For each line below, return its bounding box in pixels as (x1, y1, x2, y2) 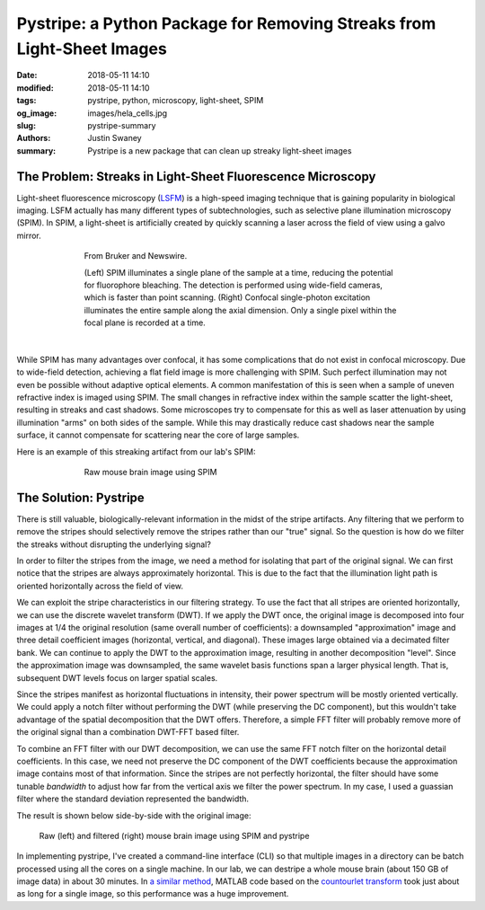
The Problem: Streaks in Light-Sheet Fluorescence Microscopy (16, 169, 376, 184)
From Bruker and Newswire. (84, 251, 188, 261)
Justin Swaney (87, 133, 143, 144)
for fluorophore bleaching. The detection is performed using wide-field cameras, (84, 279, 384, 290)
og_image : (16, 108, 57, 119)
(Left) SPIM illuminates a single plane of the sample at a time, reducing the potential (84, 267, 393, 278)
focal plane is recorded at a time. (84, 317, 206, 328)
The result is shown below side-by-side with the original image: (16, 809, 251, 821)
